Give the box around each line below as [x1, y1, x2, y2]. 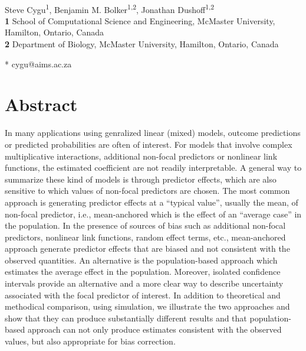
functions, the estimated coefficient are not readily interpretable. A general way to [5, 161, 302, 174]
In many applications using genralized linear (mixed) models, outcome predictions [5, 126, 301, 139]
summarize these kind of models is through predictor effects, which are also [5, 173, 277, 185]
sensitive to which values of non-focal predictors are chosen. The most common [5, 184, 290, 197]
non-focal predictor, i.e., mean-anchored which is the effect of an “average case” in [5, 207, 302, 220]
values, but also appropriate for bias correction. [5, 335, 176, 347]
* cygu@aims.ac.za [5, 57, 72, 70]
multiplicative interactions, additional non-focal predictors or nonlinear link [5, 149, 278, 162]
